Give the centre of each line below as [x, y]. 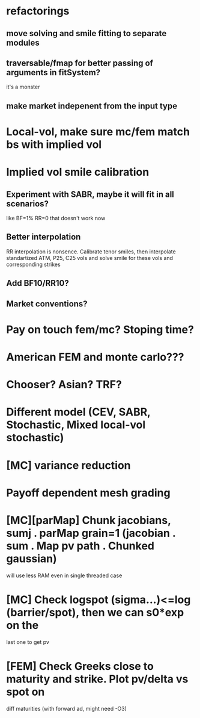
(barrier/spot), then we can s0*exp [95, 612]
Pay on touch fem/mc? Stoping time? [100, 330]
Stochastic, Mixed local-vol [76, 425]
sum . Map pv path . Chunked [80, 546]
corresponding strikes [34, 264]
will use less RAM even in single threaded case [64, 575]
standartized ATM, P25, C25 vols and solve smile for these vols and [89, 258]
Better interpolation [44, 237]
